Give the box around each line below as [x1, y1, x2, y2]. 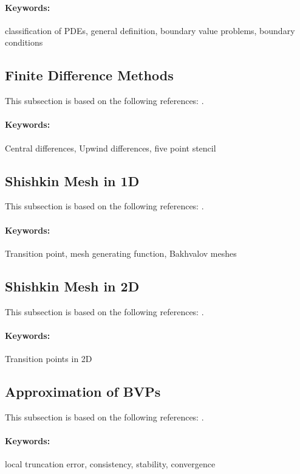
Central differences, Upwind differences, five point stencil [5, 141, 216, 154]
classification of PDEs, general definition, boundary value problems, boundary [5, 24, 295, 37]
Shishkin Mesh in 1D [5, 171, 140, 190]
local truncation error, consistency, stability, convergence [5, 458, 216, 470]
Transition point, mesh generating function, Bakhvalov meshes [5, 246, 237, 259]
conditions [5, 36, 43, 49]
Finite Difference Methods [5, 66, 174, 85]
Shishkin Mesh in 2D [5, 276, 140, 295]
